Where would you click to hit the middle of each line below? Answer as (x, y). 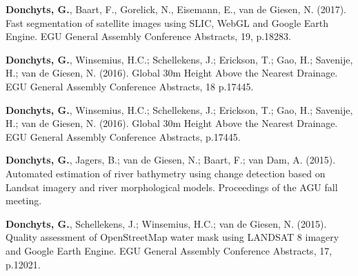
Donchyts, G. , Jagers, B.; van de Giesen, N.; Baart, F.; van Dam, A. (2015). (171, 160)
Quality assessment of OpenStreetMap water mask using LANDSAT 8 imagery (172, 237)
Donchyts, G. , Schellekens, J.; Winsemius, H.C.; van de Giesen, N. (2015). (166, 223)
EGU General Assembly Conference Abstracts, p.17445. (123, 136)
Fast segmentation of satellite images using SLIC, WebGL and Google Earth (167, 22)
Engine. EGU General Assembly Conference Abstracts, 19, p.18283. (149, 36)
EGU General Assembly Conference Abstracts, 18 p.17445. (130, 86)
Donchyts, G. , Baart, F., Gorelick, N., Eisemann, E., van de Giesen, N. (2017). (176, 9)
